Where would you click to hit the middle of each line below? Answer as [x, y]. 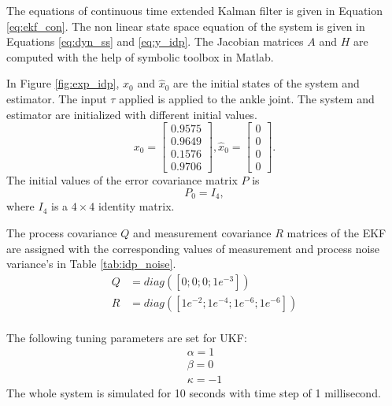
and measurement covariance [202, 232]
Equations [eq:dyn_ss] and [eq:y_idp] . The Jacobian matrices [155, 41]
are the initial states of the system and [266, 83]
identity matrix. [136, 206]
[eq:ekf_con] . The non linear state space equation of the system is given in [186, 26]
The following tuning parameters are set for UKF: [127, 337]
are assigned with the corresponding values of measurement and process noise [193, 248]
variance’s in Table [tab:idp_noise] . [91, 264]
